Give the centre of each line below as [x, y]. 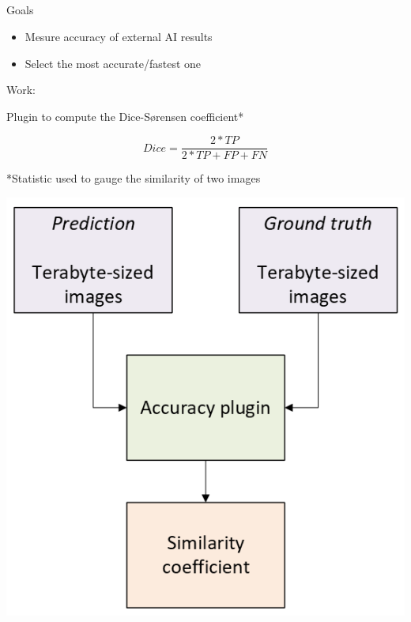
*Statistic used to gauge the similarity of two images [134, 178]
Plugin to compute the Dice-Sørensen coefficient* [125, 116]
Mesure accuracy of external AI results [119, 36]
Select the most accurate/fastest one [113, 63]
